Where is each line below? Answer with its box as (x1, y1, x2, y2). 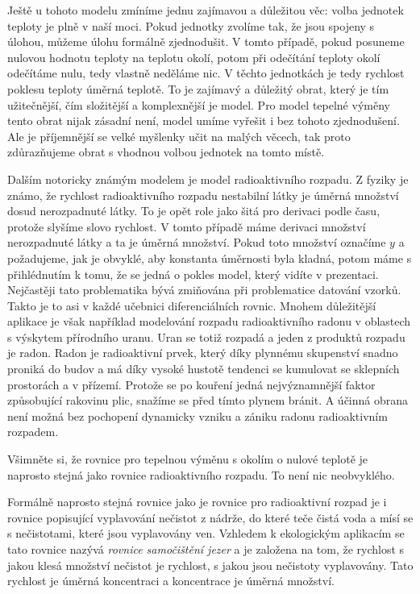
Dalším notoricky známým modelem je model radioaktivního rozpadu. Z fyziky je (7, 170, 409, 187)
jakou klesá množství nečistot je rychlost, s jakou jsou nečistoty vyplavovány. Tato (7, 556, 414, 573)
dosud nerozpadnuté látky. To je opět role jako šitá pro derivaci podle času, (7, 202, 380, 219)
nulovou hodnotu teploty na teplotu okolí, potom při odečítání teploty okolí (7, 48, 380, 65)
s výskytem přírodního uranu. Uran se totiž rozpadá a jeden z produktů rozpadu (7, 328, 405, 345)
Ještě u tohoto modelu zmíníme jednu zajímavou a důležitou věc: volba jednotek (7, 2, 404, 18)
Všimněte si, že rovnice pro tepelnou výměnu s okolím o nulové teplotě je (7, 451, 368, 467)
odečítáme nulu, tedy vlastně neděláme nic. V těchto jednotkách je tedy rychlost (7, 64, 405, 81)
